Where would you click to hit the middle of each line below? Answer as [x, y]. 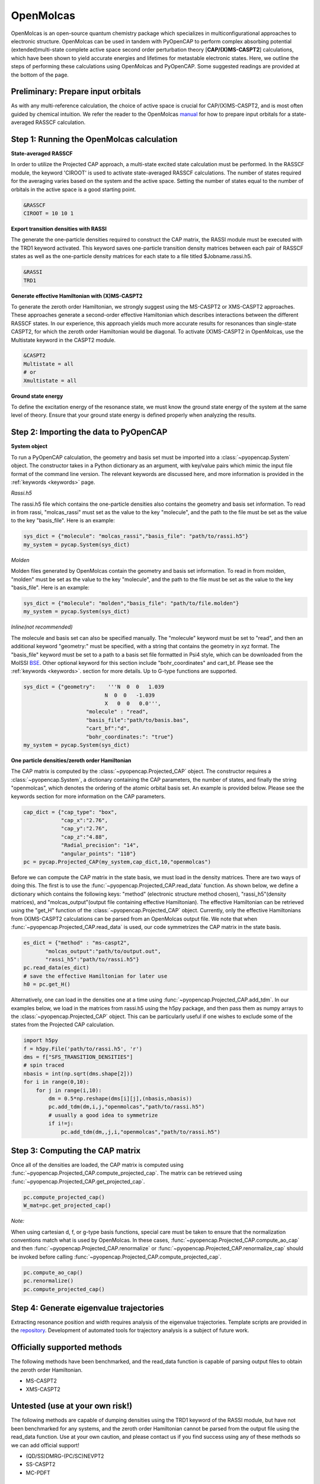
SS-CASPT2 [41, 1464]
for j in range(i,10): [69, 1090]
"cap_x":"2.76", [84, 820]
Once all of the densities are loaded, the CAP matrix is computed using [97, 1165]
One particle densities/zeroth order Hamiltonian [71, 760]
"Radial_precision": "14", [100, 845]
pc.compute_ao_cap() [53, 1272]
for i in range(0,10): [56, 1082]
